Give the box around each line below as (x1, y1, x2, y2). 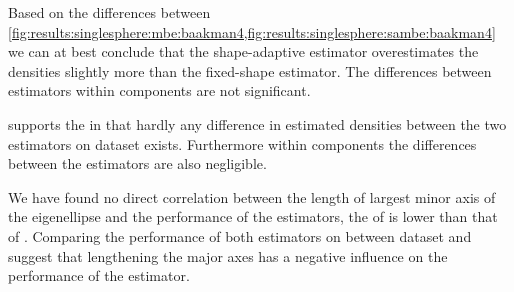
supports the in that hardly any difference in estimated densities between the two (8, 113, 507, 134)
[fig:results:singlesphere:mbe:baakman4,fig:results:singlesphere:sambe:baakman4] (8, 21, 496, 42)
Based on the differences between (8, 2, 211, 22)
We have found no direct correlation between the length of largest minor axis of (8, 186, 496, 207)
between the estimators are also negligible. (8, 153, 267, 174)
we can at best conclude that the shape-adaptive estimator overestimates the (8, 41, 479, 62)
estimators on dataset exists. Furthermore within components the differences (8, 133, 477, 154)
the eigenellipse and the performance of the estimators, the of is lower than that (8, 206, 498, 227)
